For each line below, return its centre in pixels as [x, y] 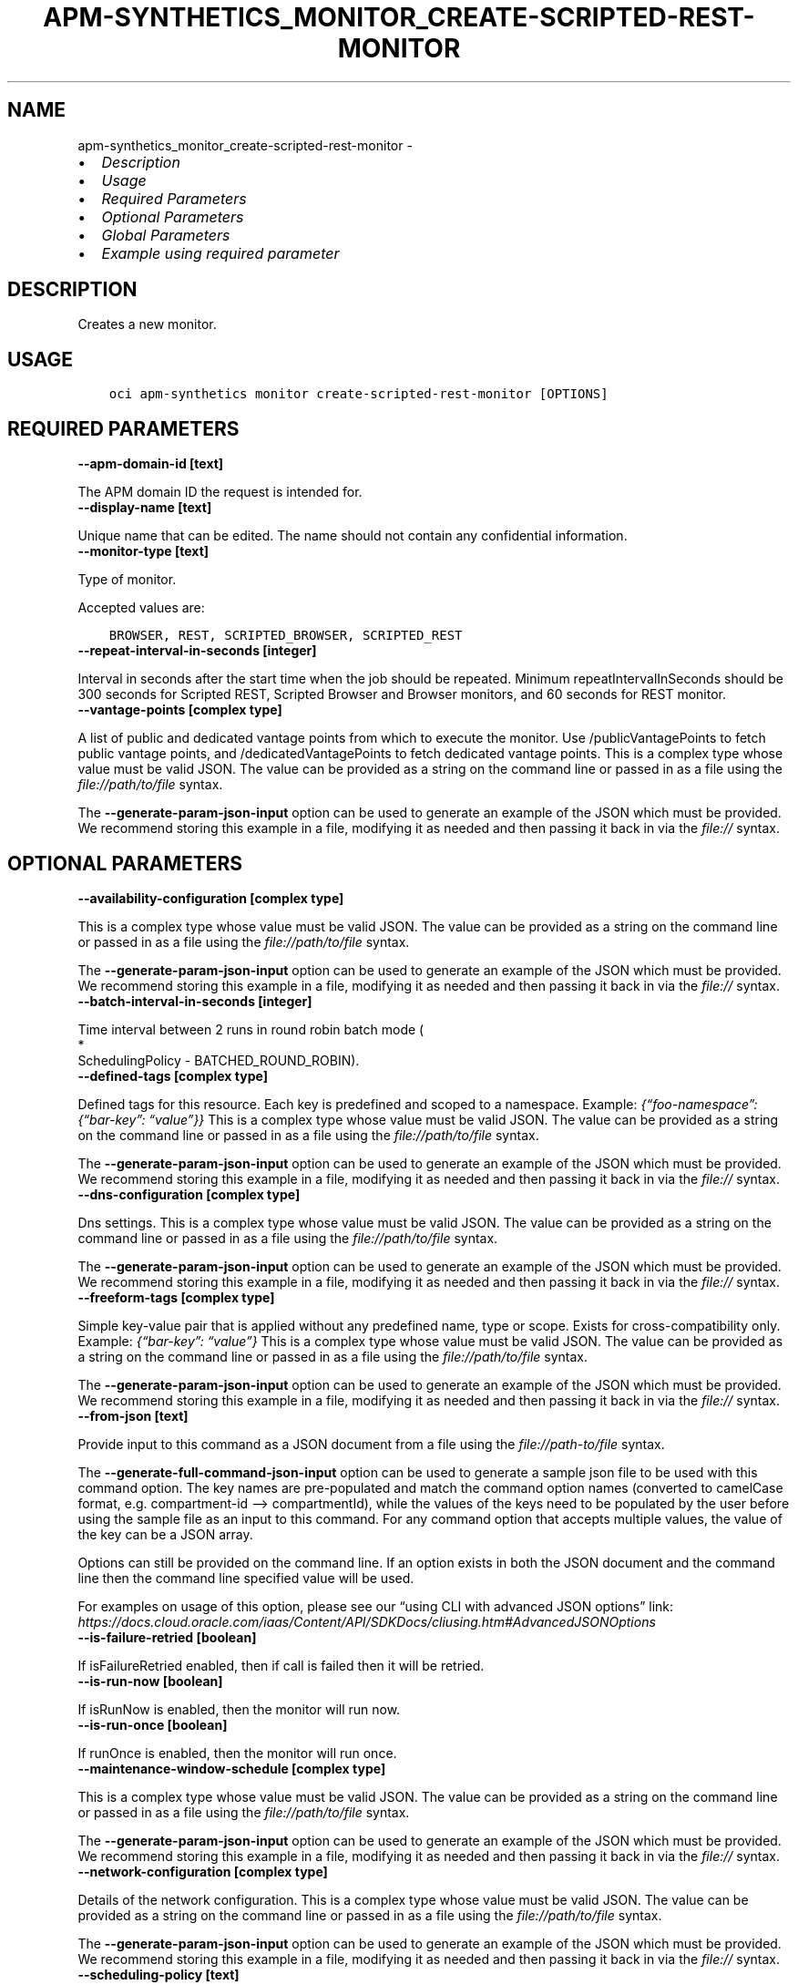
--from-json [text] [133, 1415]
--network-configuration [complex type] [203, 1871]
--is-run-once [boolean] [153, 1724]
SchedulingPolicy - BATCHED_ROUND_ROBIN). [219, 1060]
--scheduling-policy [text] [159, 1974]
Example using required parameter [220, 253]
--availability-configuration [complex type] [211, 898]
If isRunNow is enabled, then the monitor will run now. [239, 1709]
